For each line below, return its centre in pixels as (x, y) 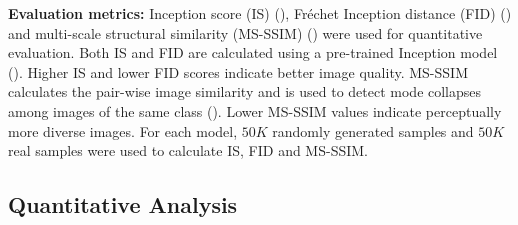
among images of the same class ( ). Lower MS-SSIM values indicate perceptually (255, 110)
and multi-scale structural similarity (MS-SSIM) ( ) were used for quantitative (245, 32)
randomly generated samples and (373, 130)
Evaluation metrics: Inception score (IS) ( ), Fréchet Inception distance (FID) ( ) (260, 13)
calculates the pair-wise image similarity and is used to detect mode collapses (245, 91)
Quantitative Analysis (123, 204)
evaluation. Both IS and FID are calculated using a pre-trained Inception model (253, 52)
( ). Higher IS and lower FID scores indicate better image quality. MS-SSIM (238, 71)
